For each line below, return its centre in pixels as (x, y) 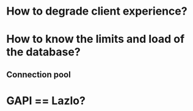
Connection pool (39, 74)
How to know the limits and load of (96, 39)
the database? (43, 52)
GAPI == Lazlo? (46, 100)
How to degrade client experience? (97, 11)
